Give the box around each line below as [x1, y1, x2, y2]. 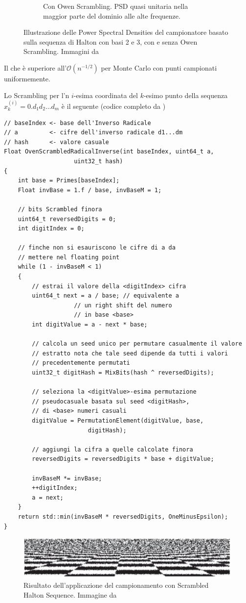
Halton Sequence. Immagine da [23, 589, 117, 600]
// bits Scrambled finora [18, 205, 102, 213]
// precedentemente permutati [32, 359, 130, 367]
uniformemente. [4, 73, 50, 83]
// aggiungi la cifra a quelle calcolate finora [32, 446, 193, 453]
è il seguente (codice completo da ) [61, 100, 166, 111]
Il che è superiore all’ [4, 62, 67, 73]
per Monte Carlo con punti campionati [101, 62, 217, 73]
